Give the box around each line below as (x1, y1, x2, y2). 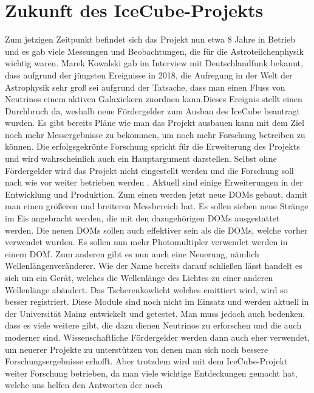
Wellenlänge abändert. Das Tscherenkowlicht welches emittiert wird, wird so (5, 283, 288, 296)
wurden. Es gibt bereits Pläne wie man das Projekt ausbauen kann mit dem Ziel (5, 116, 304, 129)
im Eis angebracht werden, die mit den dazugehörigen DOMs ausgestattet (5, 212, 280, 224)
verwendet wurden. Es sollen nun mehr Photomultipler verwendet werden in (5, 235, 288, 248)
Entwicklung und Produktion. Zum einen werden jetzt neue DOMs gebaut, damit (5, 187, 308, 200)
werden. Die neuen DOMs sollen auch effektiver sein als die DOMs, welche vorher (5, 223, 308, 236)
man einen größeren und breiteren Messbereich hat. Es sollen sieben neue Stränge (5, 200, 309, 212)
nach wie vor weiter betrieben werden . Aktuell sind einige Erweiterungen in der (5, 176, 303, 189)
